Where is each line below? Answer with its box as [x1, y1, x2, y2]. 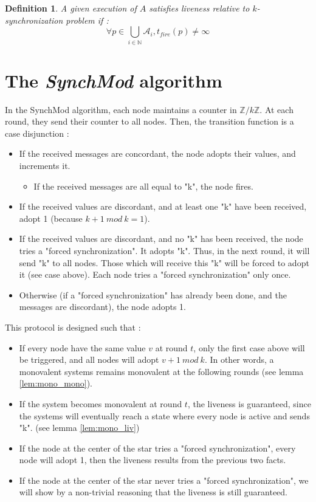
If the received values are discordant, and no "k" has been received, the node [19, 232, 303, 245]
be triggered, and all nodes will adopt [19, 353, 159, 366]
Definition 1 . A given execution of [5, 2, 137, 14]
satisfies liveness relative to [149, 2, 250, 14]
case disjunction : [5, 126, 69, 139]
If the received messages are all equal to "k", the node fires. [33, 179, 253, 192]
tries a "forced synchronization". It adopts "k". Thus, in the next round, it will [19, 244, 310, 256]
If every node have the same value [19, 341, 146, 354]
